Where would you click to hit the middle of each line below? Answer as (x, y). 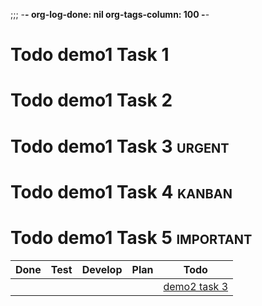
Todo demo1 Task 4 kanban (121, 191)
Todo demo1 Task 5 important (131, 237)
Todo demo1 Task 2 (91, 100)
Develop (102, 269)
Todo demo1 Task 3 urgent (120, 146)
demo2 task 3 (196, 286)
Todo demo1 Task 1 (90, 55)
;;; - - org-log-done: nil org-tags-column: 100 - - (110, 14)
